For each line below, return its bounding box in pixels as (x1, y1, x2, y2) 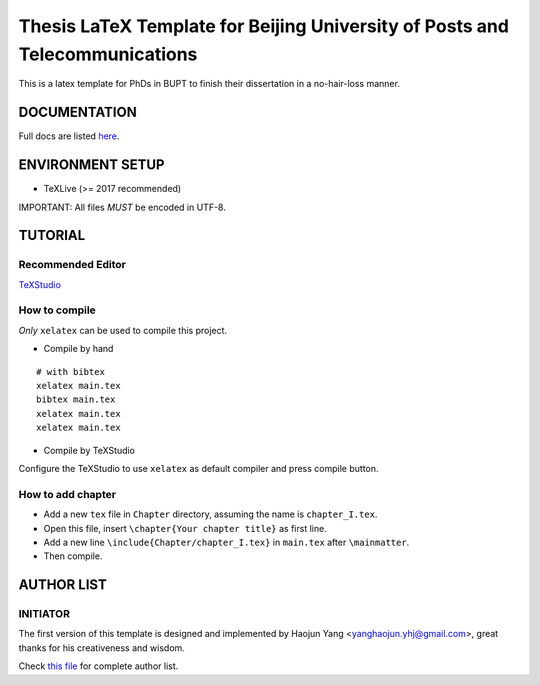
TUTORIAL (18, 227, 86, 244)
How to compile (18, 303, 97, 317)
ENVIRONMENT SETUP (18, 156, 165, 174)
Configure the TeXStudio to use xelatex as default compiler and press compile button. (18, 462, 379, 474)
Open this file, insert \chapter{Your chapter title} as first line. (43, 522, 327, 534)
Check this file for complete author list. (18, 660, 179, 672)
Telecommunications (18, 43, 198, 65)
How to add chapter (18, 487, 117, 501)
